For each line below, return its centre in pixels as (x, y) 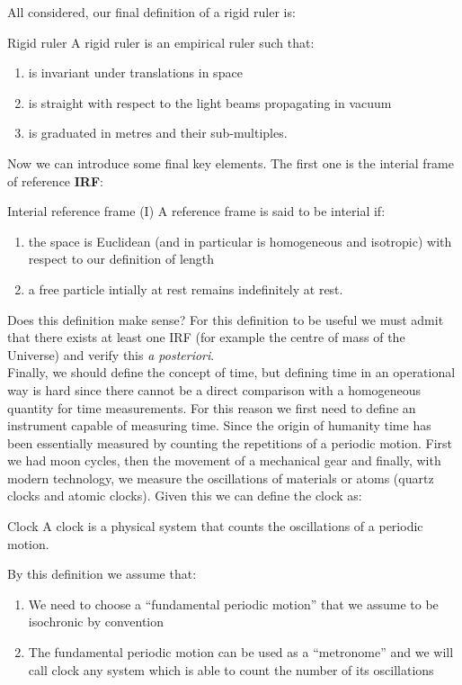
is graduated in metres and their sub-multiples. (158, 133)
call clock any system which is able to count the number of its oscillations (231, 669)
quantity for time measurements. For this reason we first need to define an (212, 407)
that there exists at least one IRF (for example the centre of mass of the (206, 337)
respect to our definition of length (121, 259)
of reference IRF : (55, 180)
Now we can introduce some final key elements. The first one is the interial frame (231, 162)
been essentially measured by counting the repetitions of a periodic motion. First (230, 442)
